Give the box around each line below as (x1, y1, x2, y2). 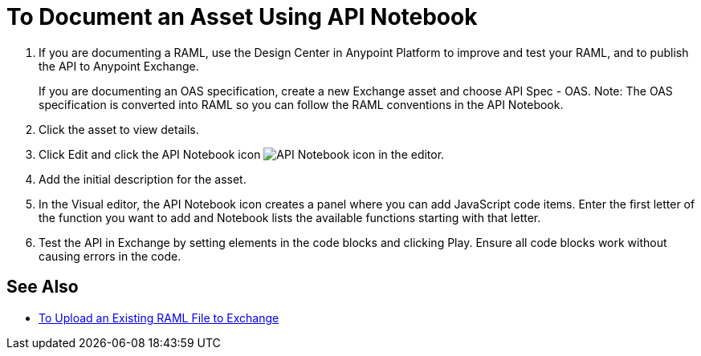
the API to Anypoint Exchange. (39, 59, 199, 73)
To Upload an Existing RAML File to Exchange (39, 310, 279, 325)
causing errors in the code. (39, 249, 181, 263)
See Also (6, 277, 79, 297)
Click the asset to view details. (39, 122, 199, 136)
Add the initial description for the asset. (39, 172, 247, 186)
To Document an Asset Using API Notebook (6, 3, 478, 30)
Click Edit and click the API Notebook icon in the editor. (39, 147, 445, 161)
